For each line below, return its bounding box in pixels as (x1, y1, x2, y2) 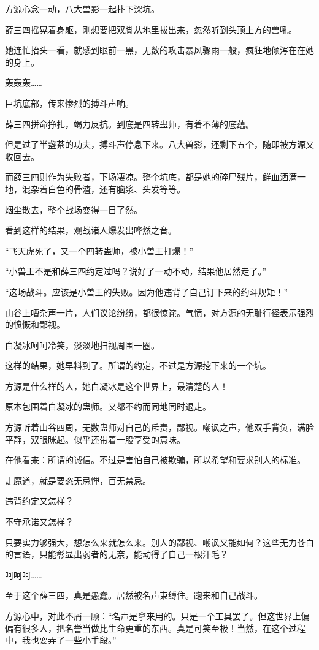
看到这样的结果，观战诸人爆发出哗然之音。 (5, 224, 177, 236)
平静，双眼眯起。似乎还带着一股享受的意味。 (5, 433, 185, 445)
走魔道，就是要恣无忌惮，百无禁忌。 (5, 474, 151, 486)
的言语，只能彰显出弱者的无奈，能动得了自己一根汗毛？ (5, 548, 228, 561)
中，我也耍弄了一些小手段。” (5, 633, 117, 646)
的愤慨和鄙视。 (5, 318, 65, 331)
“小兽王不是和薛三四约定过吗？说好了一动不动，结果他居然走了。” (5, 265, 267, 278)
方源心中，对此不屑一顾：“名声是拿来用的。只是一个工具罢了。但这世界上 (5, 610, 301, 622)
